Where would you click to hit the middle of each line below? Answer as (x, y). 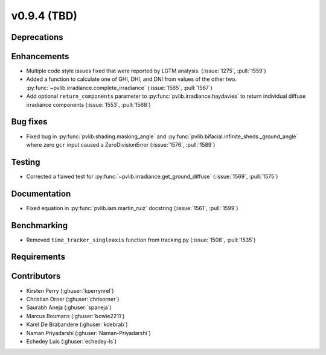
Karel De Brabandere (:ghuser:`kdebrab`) (77, 325)
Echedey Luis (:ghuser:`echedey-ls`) (72, 341)
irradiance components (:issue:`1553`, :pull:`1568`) (88, 104)
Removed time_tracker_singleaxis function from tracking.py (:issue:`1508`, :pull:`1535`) (141, 240)
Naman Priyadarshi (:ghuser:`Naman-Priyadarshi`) (88, 333)
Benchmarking (40, 225)
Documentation (41, 193)
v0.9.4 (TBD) (44, 16)
